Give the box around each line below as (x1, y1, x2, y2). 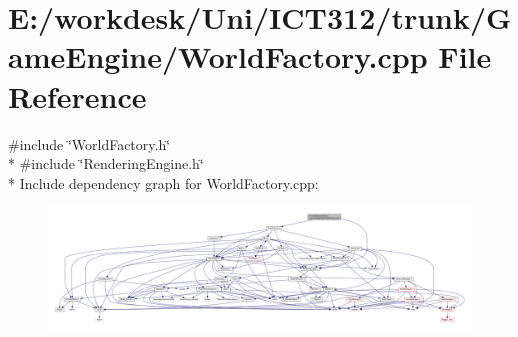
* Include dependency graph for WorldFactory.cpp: (8, 172, 319, 193)
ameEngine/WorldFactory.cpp (8, 36, 428, 77)
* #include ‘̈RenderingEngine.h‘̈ (8, 153, 204, 174)
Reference (8, 75, 147, 116)
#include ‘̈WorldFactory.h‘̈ (8, 133, 171, 154)
